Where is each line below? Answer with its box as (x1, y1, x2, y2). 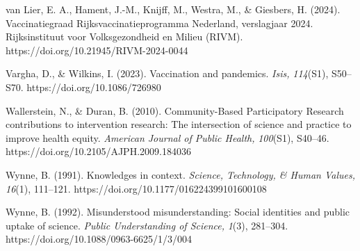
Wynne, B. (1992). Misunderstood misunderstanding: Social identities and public (6, 204, 350, 219)
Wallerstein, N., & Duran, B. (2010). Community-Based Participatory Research (6, 103, 344, 118)
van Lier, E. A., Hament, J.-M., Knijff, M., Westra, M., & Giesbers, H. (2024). (6, 2, 341, 16)
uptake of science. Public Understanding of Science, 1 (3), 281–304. (6, 218, 288, 232)
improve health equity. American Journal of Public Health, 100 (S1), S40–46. (6, 130, 329, 145)
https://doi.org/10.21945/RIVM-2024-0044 (6, 42, 188, 57)
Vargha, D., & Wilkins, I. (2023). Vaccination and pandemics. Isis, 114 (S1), (6, 66, 329, 81)
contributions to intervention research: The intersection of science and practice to (6, 117, 352, 131)
